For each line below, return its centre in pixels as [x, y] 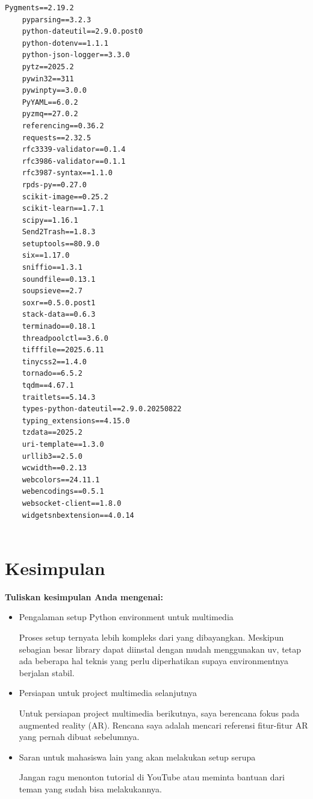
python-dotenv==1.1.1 [65, 43]
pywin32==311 [48, 79]
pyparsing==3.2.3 [57, 20]
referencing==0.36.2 [63, 126]
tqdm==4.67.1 [48, 385]
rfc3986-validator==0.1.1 [74, 161]
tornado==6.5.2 [52, 374]
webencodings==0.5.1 [63, 492]
